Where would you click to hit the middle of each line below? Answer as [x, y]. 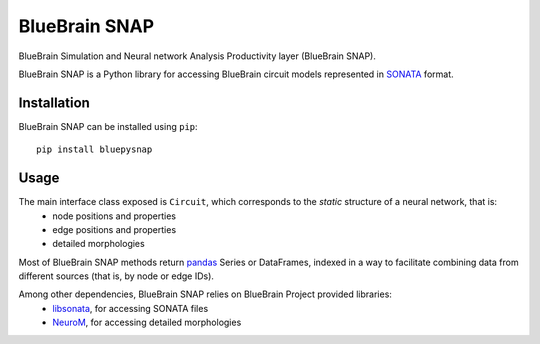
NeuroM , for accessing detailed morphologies [147, 322]
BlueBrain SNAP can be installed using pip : [108, 126]
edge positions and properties [114, 229]
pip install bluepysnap [94, 149]
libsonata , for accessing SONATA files [130, 308]
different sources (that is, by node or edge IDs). [116, 276]
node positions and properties [114, 216]
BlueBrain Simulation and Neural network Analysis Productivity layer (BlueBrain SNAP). [197, 56]
